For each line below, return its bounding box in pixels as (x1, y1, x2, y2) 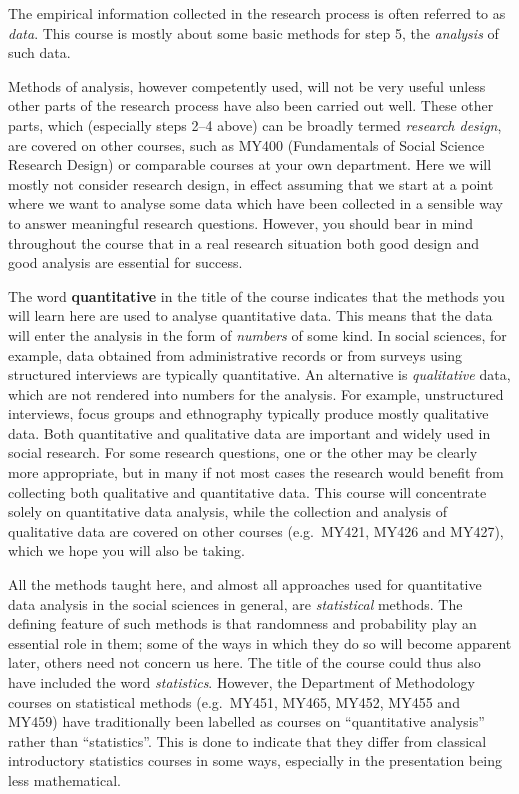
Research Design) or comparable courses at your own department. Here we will (8, 154, 492, 175)
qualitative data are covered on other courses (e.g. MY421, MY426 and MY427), (8, 520, 504, 541)
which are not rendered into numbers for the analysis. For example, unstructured (8, 383, 504, 404)
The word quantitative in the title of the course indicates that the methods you (8, 285, 505, 306)
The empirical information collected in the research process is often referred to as (8, 3, 506, 23)
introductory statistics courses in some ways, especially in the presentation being (8, 750, 502, 771)
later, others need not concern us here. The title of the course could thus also (8, 652, 481, 673)
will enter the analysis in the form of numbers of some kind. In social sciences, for (8, 324, 507, 345)
